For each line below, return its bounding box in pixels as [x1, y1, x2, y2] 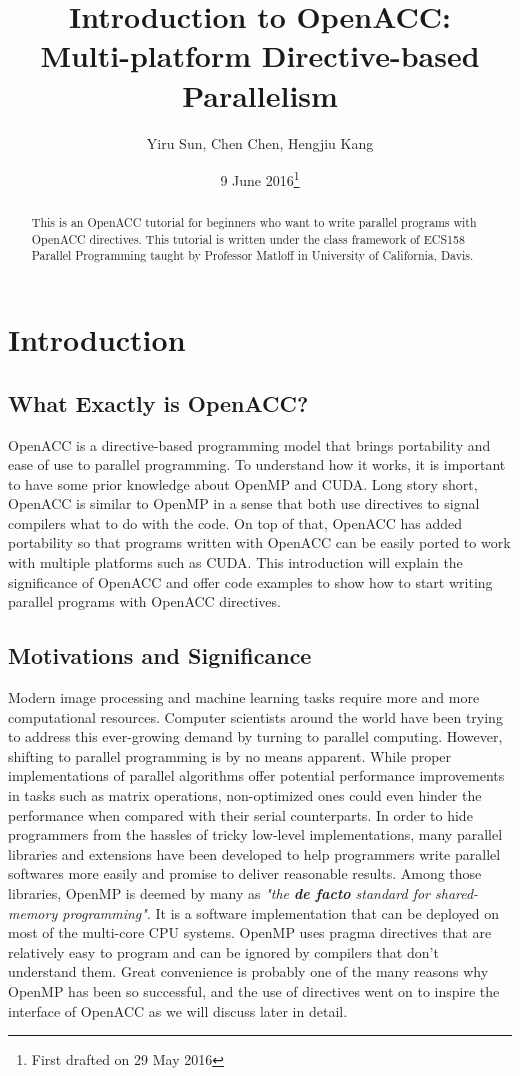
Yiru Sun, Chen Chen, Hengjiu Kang [146, 132, 374, 153]
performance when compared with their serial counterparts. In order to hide [8, 804, 473, 825]
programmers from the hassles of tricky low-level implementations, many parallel [8, 824, 503, 845]
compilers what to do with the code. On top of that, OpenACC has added [8, 512, 463, 533]
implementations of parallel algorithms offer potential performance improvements [8, 765, 505, 786]
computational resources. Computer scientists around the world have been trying [8, 706, 503, 727]
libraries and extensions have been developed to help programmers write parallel [8, 843, 501, 864]
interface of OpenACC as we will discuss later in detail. [8, 1000, 348, 1021]
